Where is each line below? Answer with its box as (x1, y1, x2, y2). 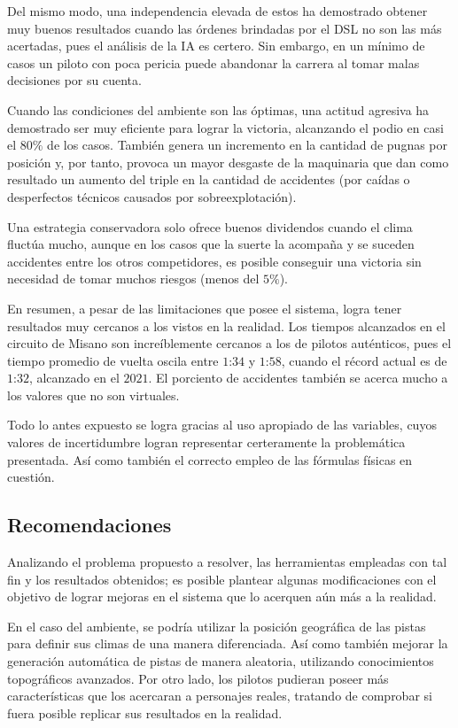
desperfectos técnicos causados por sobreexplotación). (7, 187, 297, 205)
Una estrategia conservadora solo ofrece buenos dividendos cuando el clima (7, 217, 413, 236)
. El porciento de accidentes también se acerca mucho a (148, 368, 448, 387)
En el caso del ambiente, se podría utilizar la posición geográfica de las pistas (7, 616, 426, 635)
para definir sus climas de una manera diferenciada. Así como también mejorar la (7, 634, 448, 653)
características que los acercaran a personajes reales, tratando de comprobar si (7, 686, 432, 705)
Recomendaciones (7, 511, 172, 538)
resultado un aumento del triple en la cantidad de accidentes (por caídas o (7, 170, 410, 189)
